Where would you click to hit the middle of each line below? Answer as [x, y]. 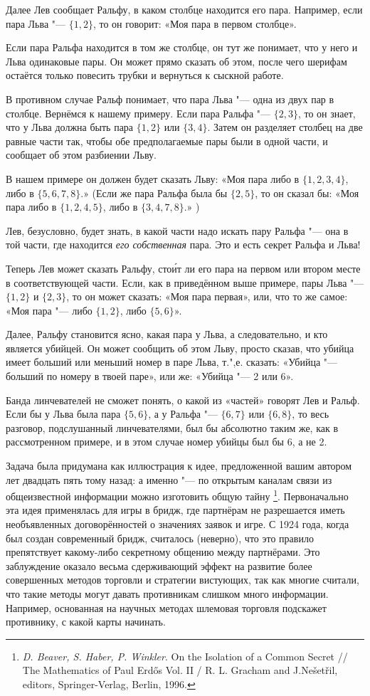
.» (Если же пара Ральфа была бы [154, 193]
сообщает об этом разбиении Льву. [81, 155]
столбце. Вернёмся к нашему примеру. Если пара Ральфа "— [138, 113]
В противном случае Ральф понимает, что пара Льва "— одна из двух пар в [170, 99]
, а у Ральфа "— [183, 414]
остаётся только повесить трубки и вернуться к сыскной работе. [145, 75]
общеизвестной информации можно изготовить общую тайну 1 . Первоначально [177, 495]
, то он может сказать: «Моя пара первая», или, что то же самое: [207, 296]
